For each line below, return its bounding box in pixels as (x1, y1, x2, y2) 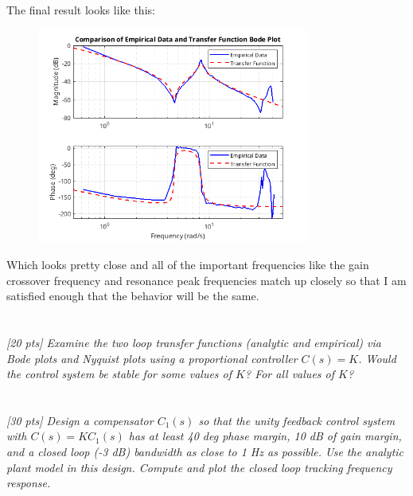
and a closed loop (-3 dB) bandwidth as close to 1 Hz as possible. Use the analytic (6, 443, 404, 460)
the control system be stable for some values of (6, 365, 232, 382)
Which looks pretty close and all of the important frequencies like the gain (6, 256, 369, 272)
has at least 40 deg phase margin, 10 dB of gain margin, (128, 428, 402, 444)
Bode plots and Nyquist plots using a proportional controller (6, 350, 298, 366)
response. (6, 475, 51, 491)
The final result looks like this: (6, 2, 155, 18)
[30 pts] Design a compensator (6, 412, 154, 428)
